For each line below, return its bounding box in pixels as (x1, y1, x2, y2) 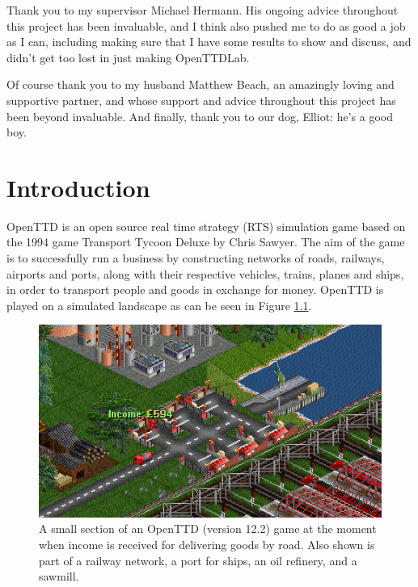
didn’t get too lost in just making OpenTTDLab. (6, 48, 250, 65)
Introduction (6, 170, 150, 203)
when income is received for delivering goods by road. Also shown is (39, 536, 375, 553)
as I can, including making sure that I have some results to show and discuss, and (6, 33, 412, 50)
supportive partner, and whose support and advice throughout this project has (6, 91, 396, 108)
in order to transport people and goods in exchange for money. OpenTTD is (6, 281, 384, 298)
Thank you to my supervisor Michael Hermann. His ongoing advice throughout (6, 2, 399, 18)
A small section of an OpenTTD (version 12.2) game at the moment (39, 520, 377, 537)
